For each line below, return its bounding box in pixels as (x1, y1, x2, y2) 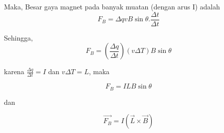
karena (4, 66, 24, 77)
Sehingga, (4, 32, 33, 43)
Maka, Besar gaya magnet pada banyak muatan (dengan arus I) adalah (4, 1, 220, 11)
